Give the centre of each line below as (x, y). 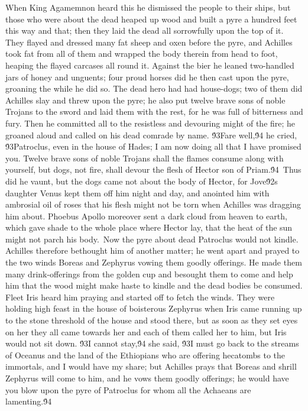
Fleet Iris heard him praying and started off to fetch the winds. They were (140, 297)
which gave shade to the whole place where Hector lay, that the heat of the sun (149, 227)
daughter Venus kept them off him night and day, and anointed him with (137, 192)
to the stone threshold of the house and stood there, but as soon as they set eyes (152, 320)
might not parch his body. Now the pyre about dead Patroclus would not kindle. (152, 239)
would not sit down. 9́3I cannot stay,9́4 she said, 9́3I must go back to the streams (152, 343)
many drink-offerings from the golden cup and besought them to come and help (149, 274)
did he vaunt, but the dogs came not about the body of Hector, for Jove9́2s (142, 181)
